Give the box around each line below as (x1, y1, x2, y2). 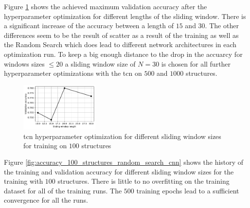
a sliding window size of (65, 58, 136, 69)
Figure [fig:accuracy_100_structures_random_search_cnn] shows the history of (4, 156, 244, 167)
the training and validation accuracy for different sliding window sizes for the (4, 166, 234, 176)
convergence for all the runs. (4, 195, 88, 205)
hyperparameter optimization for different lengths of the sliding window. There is (4, 11, 246, 21)
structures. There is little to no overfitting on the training (57, 176, 230, 186)
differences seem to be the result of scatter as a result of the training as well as (4, 30, 239, 40)
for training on (23, 140, 67, 151)
